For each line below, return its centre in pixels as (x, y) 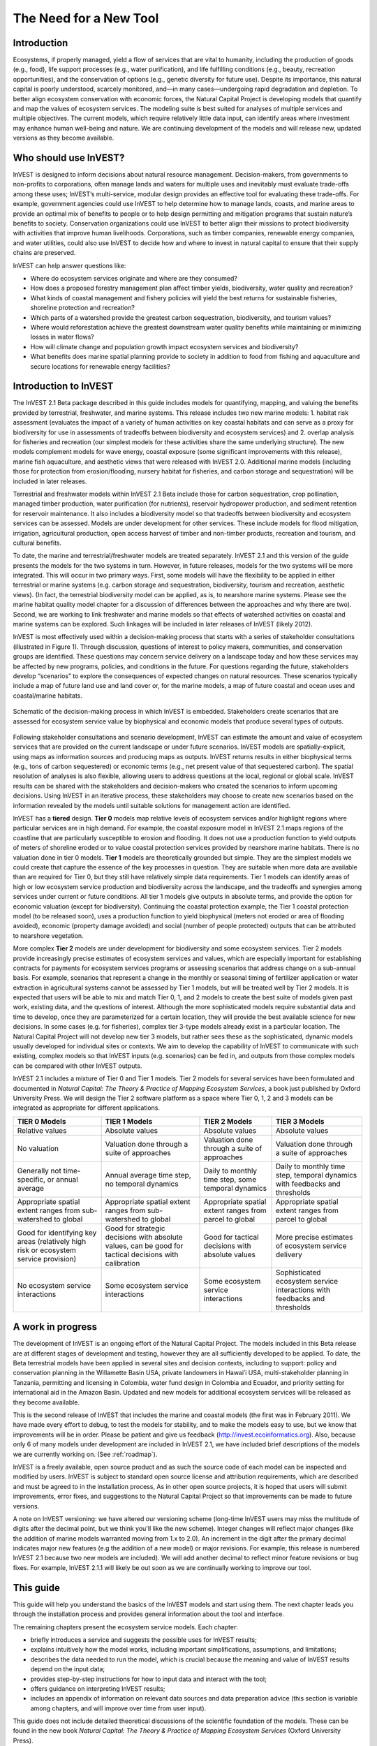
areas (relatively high (52, 1241)
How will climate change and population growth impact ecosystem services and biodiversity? (164, 346)
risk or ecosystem (46, 1250)
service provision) (47, 1259)
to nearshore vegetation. (48, 935)
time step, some (230, 1179)
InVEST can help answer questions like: (69, 265)
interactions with (303, 1290)
